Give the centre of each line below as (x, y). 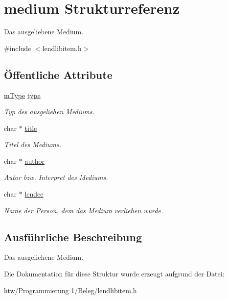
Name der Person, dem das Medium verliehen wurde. (84, 210)
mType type (22, 95)
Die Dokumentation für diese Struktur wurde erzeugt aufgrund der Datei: (114, 274)
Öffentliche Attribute (58, 74)
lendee (34, 194)
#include (18, 48)
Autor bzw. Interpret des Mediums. (56, 177)
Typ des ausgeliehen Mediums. (49, 112)
